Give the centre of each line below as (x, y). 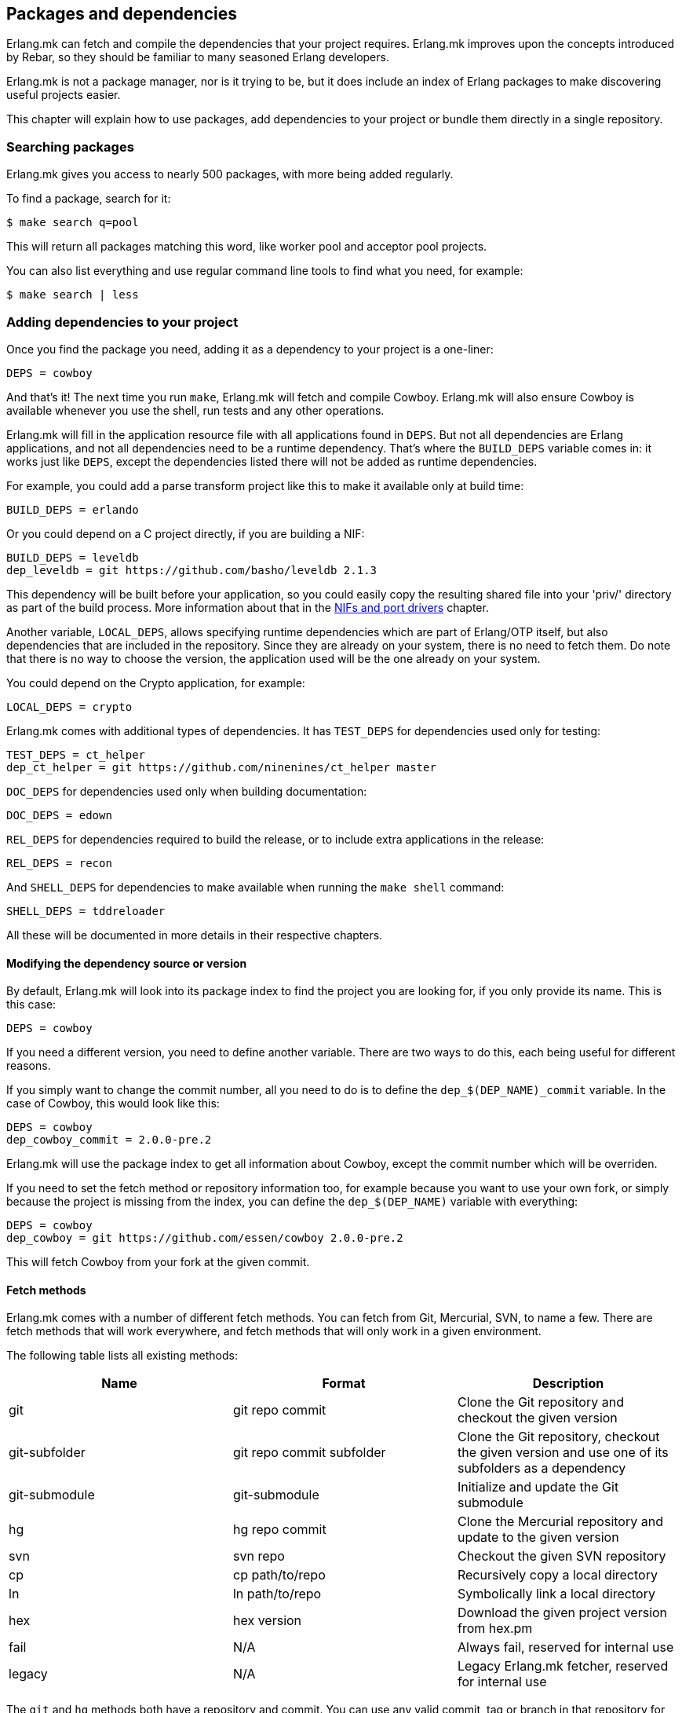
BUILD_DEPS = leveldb (73, 557)
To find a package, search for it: (89, 199)
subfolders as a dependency (542, 1468)
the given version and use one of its (563, 1453)
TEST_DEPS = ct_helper (76, 754)
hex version (267, 1621)
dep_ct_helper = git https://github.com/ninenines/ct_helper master (221, 767)
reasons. (29, 1066)
